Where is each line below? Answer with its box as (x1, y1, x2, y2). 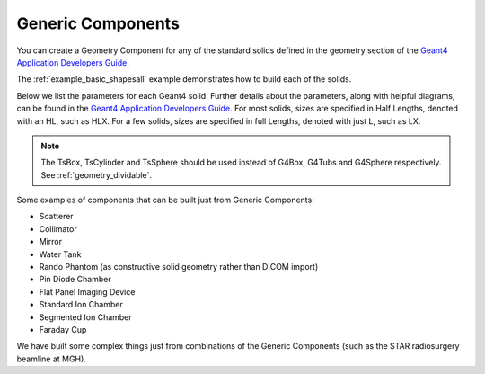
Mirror (39, 236, 63, 247)
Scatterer (39, 211, 74, 222)
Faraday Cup (39, 324, 87, 334)
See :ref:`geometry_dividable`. (40, 169, 153, 180)
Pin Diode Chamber (39, 274, 111, 285)
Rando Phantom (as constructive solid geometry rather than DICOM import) (39, 262, 319, 272)
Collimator (39, 223, 78, 234)
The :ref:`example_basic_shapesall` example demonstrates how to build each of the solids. (16, 74, 352, 85)
